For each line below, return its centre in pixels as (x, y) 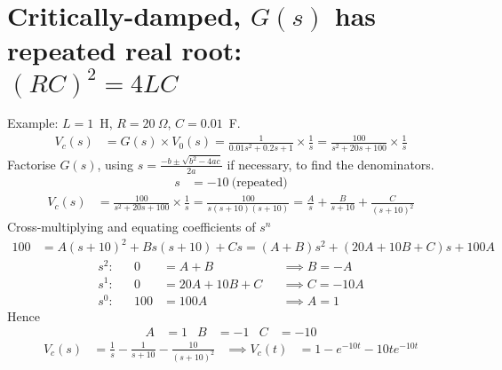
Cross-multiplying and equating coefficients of (131, 227)
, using (116, 164)
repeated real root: (125, 50)
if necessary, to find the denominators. (331, 164)
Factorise (32, 164)
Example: (33, 123)
